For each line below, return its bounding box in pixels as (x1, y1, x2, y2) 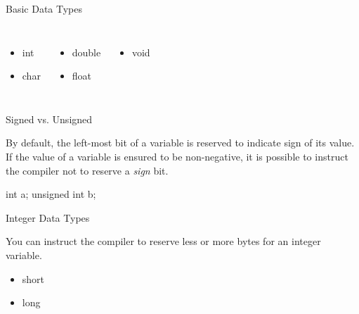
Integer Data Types (6, 210, 90, 225)
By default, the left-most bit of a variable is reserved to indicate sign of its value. (6, 135, 355, 150)
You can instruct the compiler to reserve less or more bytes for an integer (6, 234, 321, 249)
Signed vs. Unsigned (6, 111, 93, 126)
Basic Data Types (6, 1, 83, 15)
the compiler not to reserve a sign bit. (6, 163, 169, 177)
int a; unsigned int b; (6, 187, 96, 201)
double (72, 44, 101, 59)
